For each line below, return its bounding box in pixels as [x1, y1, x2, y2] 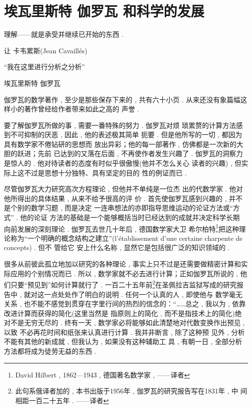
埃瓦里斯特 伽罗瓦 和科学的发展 [4, 1, 205, 21]
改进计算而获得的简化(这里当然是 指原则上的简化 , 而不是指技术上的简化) [4, 308, 235, 318]
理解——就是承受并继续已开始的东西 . [4, 29, 124, 39]
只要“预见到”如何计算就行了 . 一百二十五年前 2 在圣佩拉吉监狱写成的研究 [10, 278, 237, 289]
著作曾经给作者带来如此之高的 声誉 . [24, 104, 140, 114]
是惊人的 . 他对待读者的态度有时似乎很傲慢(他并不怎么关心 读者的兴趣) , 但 [4, 158, 241, 168]
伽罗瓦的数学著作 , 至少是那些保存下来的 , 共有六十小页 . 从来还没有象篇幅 [4, 94, 240, 104]
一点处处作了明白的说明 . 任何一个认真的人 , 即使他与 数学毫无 [44, 289, 243, 299]
